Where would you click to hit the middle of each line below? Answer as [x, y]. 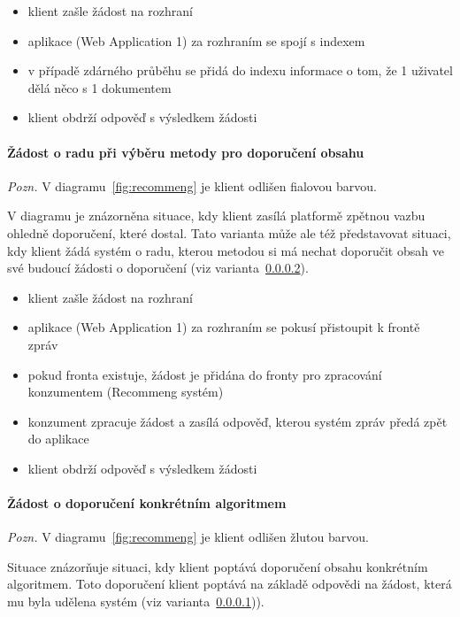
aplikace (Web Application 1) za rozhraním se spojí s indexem [196, 40]
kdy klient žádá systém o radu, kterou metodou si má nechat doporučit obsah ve [226, 250]
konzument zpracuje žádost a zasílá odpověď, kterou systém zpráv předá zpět [238, 421]
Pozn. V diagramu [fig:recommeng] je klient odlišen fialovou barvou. [192, 185]
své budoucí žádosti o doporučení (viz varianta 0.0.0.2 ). [158, 268]
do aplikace [58, 439]
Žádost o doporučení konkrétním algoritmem [147, 503]
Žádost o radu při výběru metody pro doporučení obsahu [186, 152]
